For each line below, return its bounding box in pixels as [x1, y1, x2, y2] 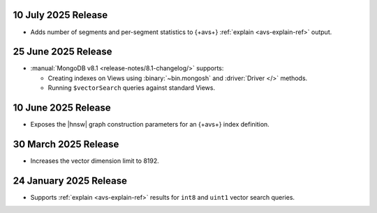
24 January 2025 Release [13, 175, 127, 187]
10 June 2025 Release [13, 102, 111, 114]
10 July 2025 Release [13, 9, 108, 21]
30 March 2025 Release [13, 138, 119, 150]
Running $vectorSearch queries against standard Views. [47, 84, 216, 92]
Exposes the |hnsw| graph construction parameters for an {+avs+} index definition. [30, 120, 270, 129]
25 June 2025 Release [13, 46, 112, 58]
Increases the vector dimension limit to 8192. [30, 157, 160, 165]
